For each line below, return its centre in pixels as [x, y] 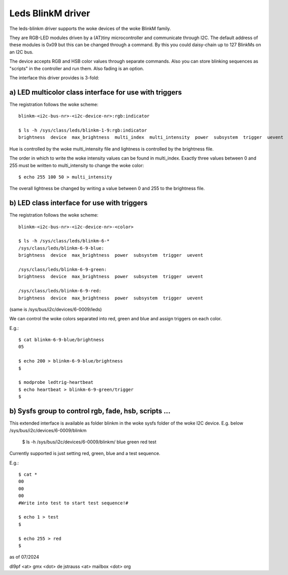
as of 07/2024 [24, 557]
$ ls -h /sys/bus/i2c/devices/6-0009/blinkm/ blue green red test [89, 442]
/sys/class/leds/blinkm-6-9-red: [60, 291]
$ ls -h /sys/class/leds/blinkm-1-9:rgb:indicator [83, 130]
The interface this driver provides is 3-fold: [54, 78]
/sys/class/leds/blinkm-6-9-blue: [61, 248]
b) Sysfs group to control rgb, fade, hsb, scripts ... [90, 411]
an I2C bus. [21, 52]
